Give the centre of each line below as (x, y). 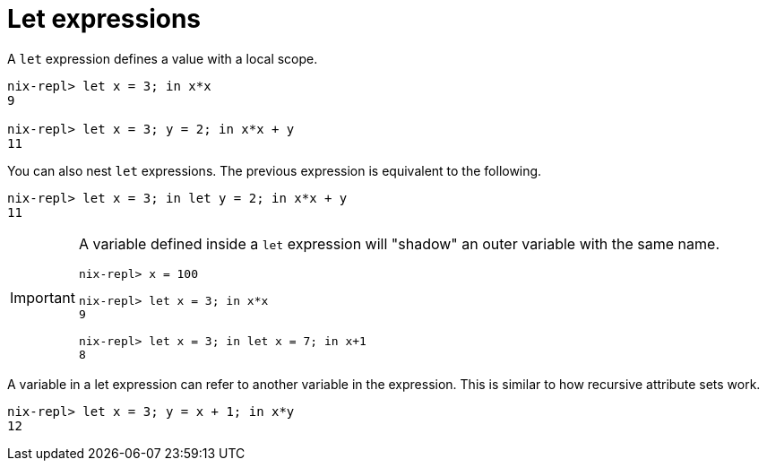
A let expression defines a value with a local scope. (163, 58)
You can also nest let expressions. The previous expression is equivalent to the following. (275, 170)
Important (43, 298)
